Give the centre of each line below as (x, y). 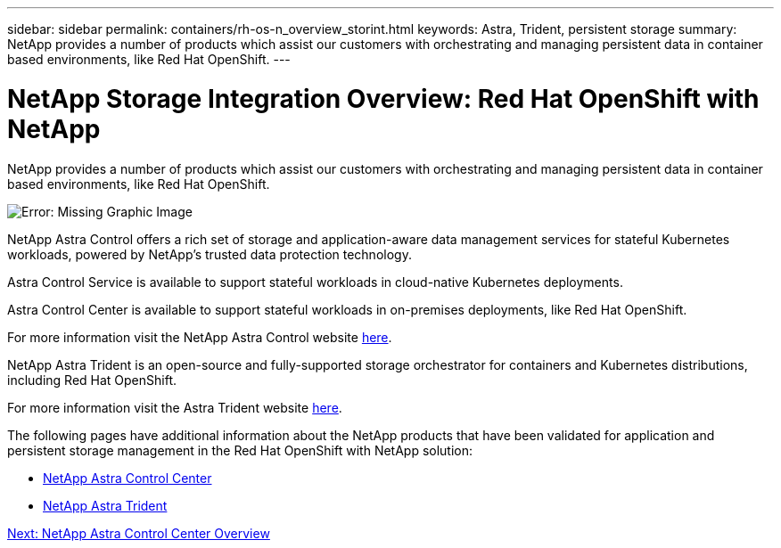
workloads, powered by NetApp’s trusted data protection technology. (210, 254)
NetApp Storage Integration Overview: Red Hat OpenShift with (383, 98)
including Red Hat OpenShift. (92, 380)
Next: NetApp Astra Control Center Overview (139, 533)
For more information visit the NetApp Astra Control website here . (200, 337)
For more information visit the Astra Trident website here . (175, 407)
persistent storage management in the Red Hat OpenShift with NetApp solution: (240, 450)
